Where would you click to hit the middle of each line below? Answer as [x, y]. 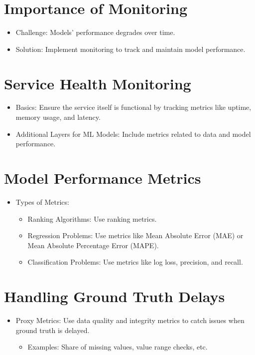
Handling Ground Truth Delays [115, 296]
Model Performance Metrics [103, 178]
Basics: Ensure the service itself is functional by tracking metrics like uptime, [133, 107]
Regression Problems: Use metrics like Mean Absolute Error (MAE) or [135, 235]
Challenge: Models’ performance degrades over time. [95, 32]
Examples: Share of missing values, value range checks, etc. [118, 347]
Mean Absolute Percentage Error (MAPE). [93, 245]
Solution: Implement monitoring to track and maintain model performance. [130, 49]
